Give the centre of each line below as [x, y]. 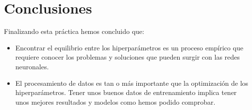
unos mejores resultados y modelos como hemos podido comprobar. [115, 102]
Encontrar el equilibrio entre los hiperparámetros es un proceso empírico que [129, 47]
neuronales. [32, 66]
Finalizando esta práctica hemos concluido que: [74, 31]
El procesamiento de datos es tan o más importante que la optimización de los [132, 83]
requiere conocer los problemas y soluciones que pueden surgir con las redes [127, 57]
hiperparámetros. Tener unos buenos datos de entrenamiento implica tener [126, 92]
